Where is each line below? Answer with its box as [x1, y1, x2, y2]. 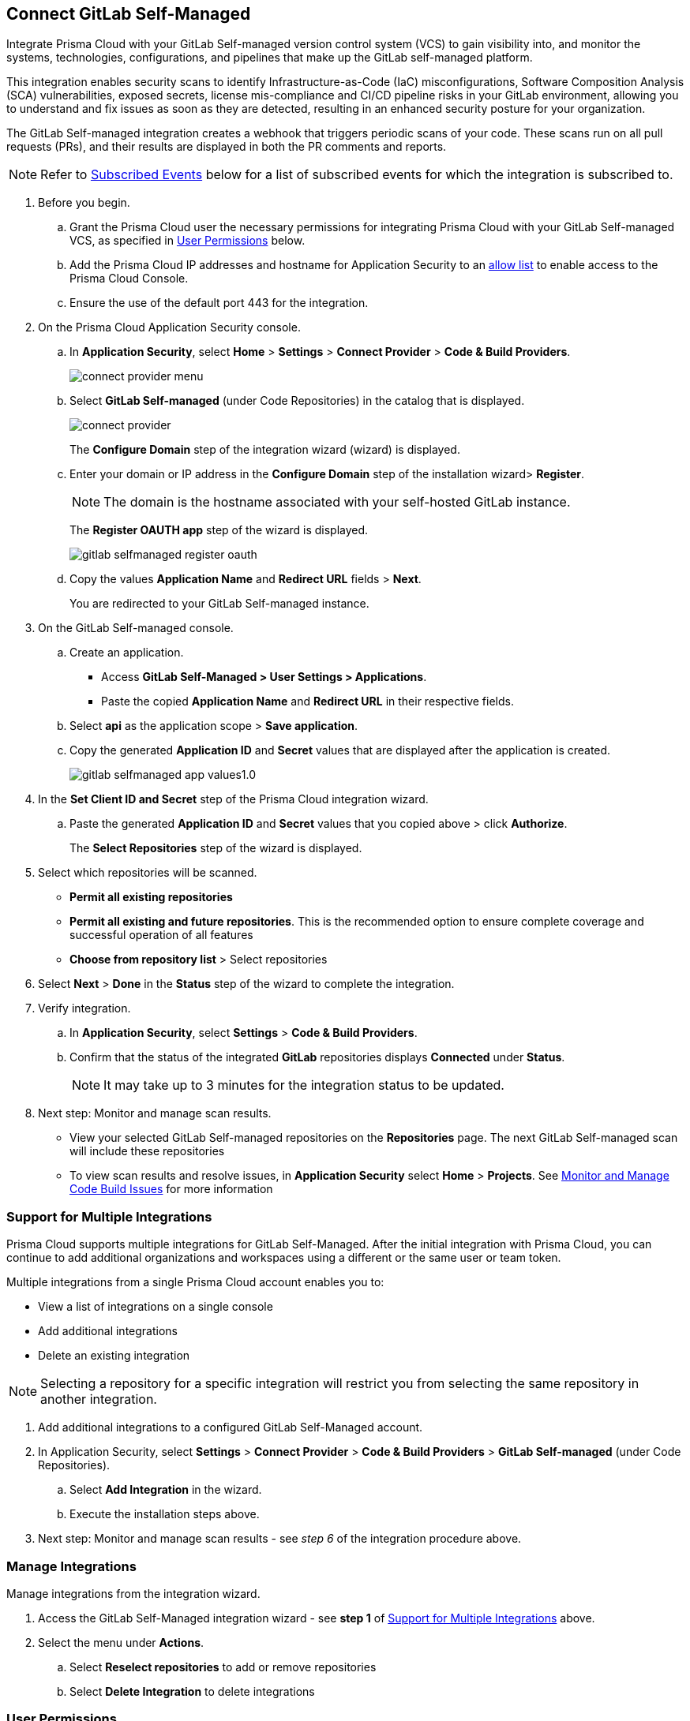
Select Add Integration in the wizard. [69, 1483, 262, 1497]
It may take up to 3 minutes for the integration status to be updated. [103, 1077, 504, 1094]
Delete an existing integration [38, 1349, 190, 1363]
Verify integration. [38, 1001, 131, 1016]
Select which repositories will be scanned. [38, 866, 257, 880]
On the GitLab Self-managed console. [38, 621, 234, 635]
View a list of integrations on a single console [38, 1300, 273, 1314]
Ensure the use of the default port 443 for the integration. [69, 296, 369, 310]
